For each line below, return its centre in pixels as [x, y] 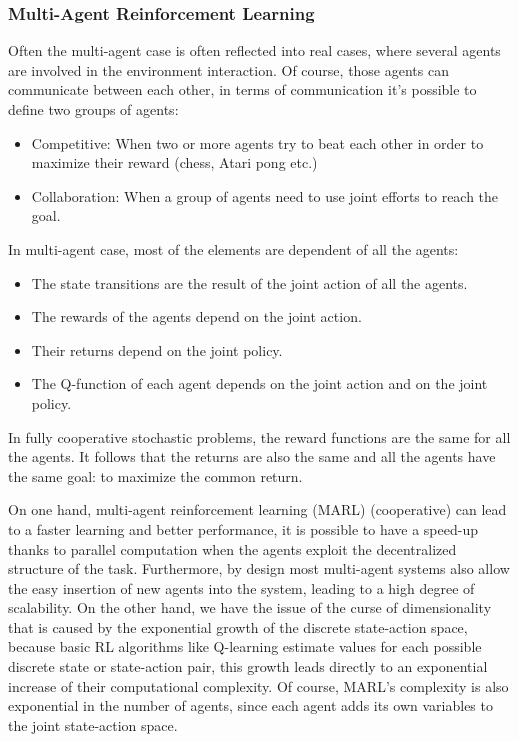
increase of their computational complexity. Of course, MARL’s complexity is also [258, 685]
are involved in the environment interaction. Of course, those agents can [228, 69]
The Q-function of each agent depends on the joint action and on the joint [259, 383]
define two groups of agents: [93, 109]
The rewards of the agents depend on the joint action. [196, 316]
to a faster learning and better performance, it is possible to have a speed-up [243, 528]
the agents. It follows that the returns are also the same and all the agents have [252, 456]
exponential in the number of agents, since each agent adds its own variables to [250, 705]
